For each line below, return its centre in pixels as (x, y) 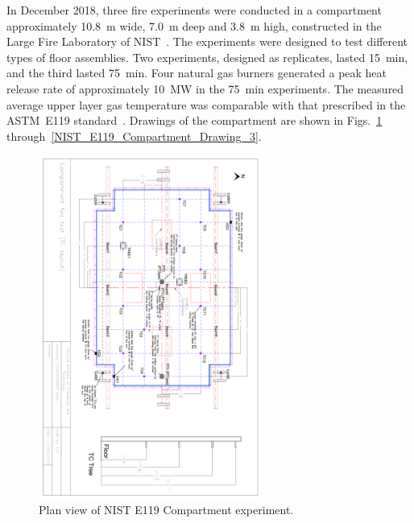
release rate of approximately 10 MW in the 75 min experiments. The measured (205, 88)
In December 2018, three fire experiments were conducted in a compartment (194, 10)
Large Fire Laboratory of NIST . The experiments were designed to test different (207, 41)
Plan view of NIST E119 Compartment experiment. (166, 510)
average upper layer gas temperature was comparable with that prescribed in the (206, 104)
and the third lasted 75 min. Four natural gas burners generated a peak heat (197, 73)
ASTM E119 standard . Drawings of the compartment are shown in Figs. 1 (195, 120)
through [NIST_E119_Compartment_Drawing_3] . (134, 136)
